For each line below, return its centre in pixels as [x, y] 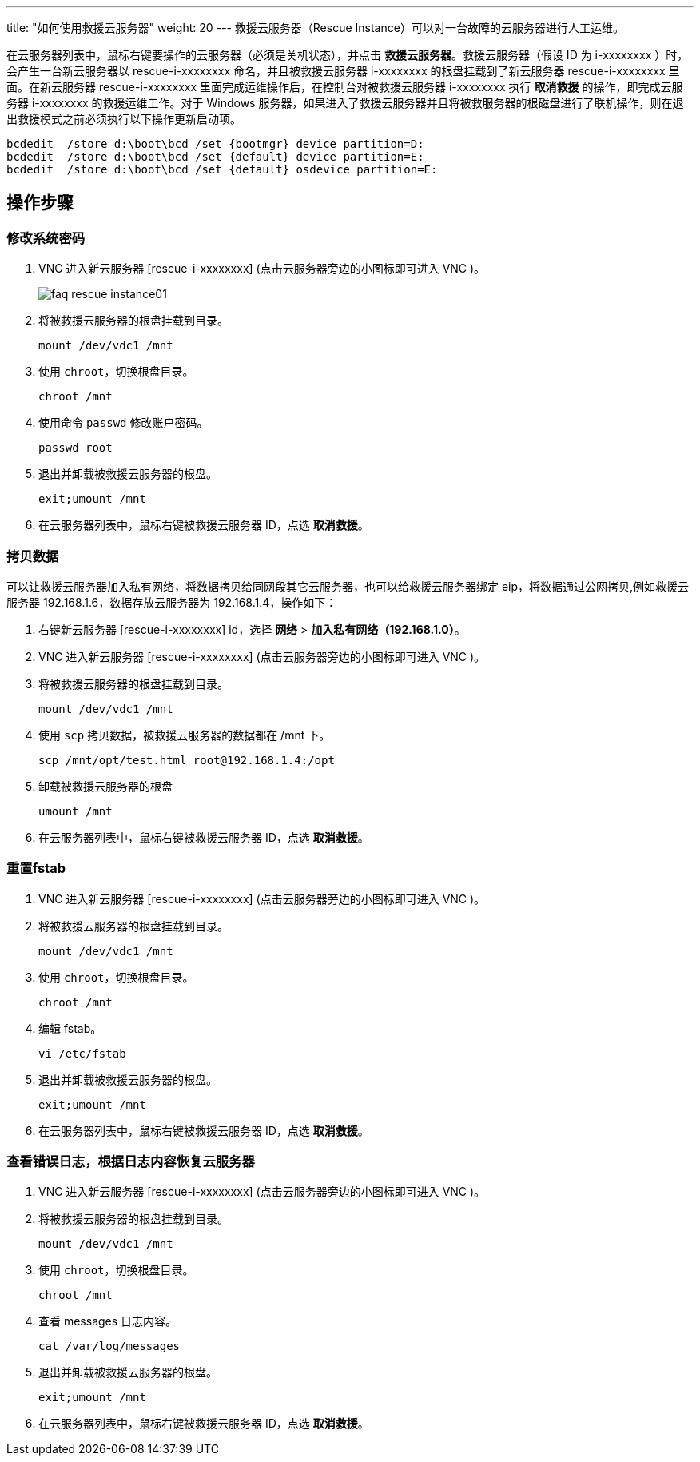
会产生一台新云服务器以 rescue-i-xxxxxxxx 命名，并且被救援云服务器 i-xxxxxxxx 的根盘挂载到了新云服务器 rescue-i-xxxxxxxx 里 [343, 71]
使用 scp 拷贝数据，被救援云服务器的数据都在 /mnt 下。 [185, 735]
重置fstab [36, 868]
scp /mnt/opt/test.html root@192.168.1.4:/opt [187, 760]
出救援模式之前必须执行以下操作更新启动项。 [124, 119]
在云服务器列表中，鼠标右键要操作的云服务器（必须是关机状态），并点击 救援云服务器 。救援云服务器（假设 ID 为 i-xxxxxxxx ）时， [348, 55]
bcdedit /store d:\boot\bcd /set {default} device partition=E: [215, 157]
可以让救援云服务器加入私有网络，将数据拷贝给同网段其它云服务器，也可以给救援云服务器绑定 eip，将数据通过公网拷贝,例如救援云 [348, 586]
